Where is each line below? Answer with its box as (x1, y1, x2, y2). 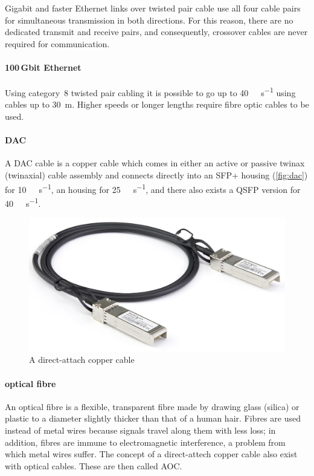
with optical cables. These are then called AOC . (5, 459, 182, 472)
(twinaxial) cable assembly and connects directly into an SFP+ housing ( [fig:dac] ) (5, 169, 308, 181)
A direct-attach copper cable (29, 353, 135, 366)
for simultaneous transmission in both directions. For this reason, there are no (5, 13, 293, 26)
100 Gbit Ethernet (5, 60, 82, 73)
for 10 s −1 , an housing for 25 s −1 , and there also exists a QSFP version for (5, 181, 301, 195)
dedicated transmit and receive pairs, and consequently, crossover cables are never (5, 25, 308, 38)
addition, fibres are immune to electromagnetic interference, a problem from (5, 435, 286, 448)
